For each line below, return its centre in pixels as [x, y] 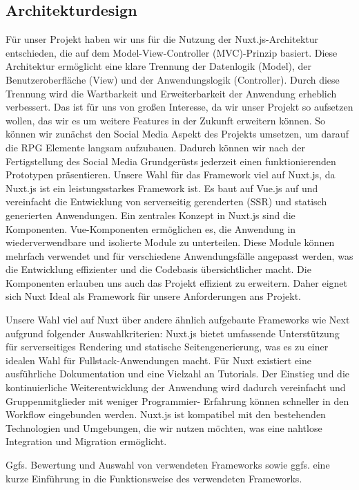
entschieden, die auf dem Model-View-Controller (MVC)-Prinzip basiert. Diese [172, 52]
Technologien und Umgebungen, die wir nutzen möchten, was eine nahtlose [164, 427]
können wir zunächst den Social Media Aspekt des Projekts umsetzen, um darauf [177, 134]
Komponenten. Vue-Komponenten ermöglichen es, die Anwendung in [151, 228]
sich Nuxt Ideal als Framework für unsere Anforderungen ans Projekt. [154, 296]
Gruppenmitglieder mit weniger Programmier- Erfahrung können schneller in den [177, 401]
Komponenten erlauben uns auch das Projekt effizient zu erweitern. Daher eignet [177, 282]
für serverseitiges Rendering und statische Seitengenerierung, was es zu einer [167, 347]
